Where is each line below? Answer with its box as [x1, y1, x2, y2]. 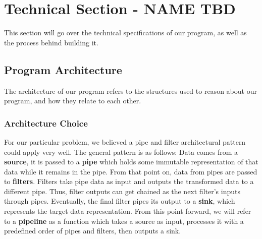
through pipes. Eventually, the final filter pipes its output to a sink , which [4, 196, 235, 206]
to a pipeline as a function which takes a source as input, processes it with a [4, 215, 244, 226]
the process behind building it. [4, 37, 98, 47]
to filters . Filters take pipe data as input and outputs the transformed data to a [4, 176, 254, 187]
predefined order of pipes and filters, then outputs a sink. [4, 225, 181, 236]
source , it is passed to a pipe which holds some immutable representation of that [4, 156, 258, 167]
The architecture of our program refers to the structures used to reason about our [4, 85, 257, 96]
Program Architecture [4, 62, 122, 77]
